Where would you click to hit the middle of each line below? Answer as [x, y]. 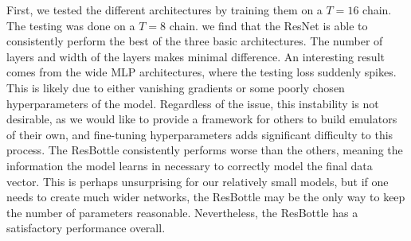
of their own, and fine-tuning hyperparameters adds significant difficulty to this [200, 134]
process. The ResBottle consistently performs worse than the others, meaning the [205, 150]
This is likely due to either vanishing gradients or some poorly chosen [176, 87]
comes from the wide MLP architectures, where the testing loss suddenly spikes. [202, 72]
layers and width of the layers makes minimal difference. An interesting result [196, 56]
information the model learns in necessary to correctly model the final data [190, 165]
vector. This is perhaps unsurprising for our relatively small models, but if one [198, 181]
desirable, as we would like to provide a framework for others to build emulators [202, 119]
